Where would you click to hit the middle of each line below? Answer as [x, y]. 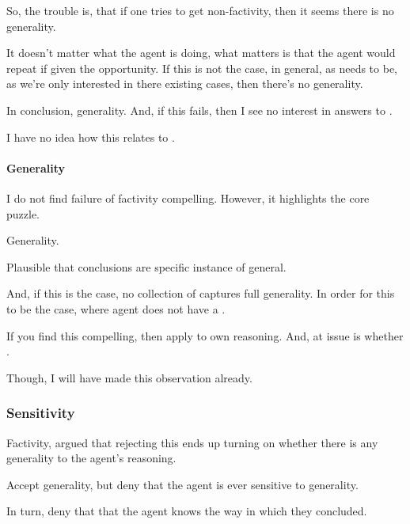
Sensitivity [41, 413]
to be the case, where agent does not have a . [116, 308]
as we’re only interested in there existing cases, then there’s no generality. [185, 84]
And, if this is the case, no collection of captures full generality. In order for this [201, 293]
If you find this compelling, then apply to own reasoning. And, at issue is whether [205, 335]
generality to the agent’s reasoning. [91, 458]
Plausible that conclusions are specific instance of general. [146, 266]
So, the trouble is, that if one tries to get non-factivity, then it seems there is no [200, 10]
